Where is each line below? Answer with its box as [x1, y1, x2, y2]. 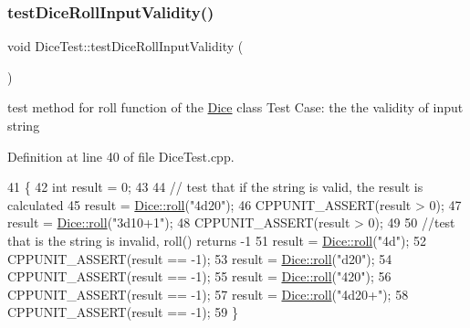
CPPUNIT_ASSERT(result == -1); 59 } [7, 302, 238, 322]
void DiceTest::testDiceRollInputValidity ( [7, 37, 244, 56]
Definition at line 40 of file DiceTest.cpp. [7, 146, 235, 165]
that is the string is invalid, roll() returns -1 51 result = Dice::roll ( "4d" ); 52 [7, 230, 426, 249]
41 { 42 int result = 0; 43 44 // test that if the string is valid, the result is [7, 177, 423, 196]
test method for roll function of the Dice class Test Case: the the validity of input [7, 98, 464, 117]
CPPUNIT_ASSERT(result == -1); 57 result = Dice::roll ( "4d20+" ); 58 [7, 284, 409, 303]
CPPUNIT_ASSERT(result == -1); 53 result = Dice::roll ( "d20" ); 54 [7, 249, 392, 268]
